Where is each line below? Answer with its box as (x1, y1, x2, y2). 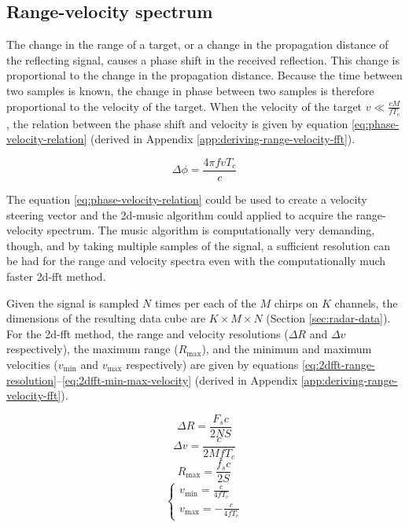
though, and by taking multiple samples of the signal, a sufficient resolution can (6, 237, 391, 253)
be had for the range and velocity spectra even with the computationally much (6, 252, 386, 269)
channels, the (334, 294, 398, 311)
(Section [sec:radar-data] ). (266, 310, 391, 326)
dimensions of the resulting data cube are (6, 310, 206, 326)
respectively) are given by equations (126, 356, 299, 372)
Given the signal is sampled (6, 294, 139, 311)
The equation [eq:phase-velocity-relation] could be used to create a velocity (6, 191, 367, 208)
